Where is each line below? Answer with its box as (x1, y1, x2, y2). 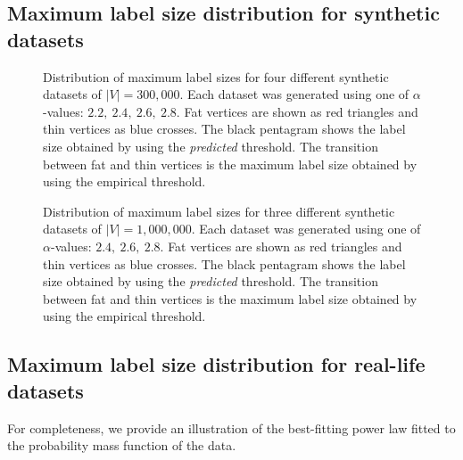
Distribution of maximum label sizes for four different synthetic (43, 67, 389, 86)
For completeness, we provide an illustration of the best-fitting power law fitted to (7, 418, 456, 437)
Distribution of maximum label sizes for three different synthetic (43, 201, 395, 220)
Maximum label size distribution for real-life (7, 350, 426, 378)
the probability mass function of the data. (7, 436, 236, 455)
